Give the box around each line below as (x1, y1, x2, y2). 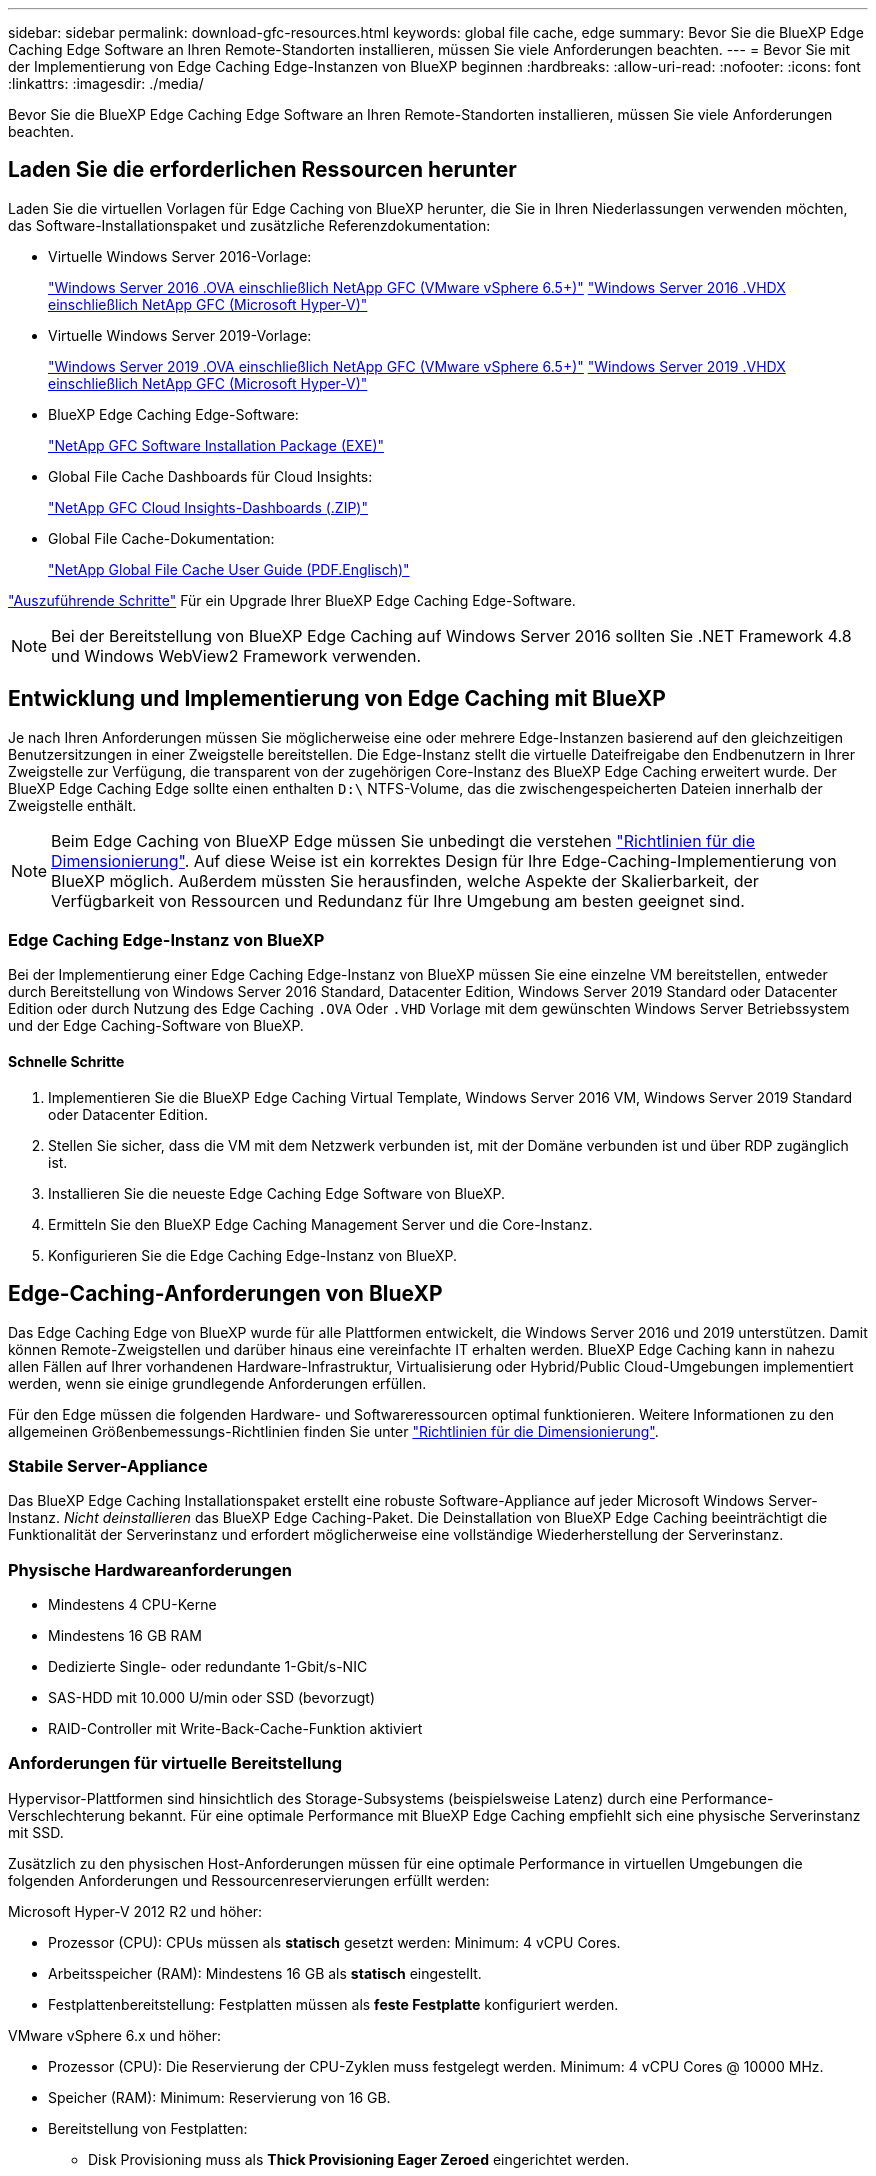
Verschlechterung (8, 1806, 125, 1824)
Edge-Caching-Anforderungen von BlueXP (8, 1281, 443, 1307)
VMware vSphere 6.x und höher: (8, 2026, 222, 2044)
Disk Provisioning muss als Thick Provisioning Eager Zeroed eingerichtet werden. (88, 2150, 630, 2168)
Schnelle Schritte (8, 1053, 125, 1071)
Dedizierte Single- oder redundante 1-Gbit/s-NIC (48, 1658, 368, 1675)
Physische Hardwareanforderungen (8, 1559, 292, 1580)
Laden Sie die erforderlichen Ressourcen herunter (8, 157, 517, 183)
